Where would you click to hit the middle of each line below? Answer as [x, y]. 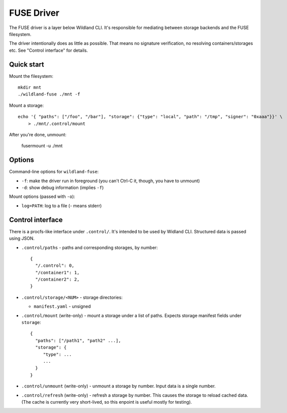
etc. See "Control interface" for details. [48, 50]
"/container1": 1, [57, 272]
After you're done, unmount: [38, 134]
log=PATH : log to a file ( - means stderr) [62, 206]
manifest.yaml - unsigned [62, 306]
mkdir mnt [30, 88]
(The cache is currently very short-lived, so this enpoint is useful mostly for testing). [107, 402]
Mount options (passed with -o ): [42, 196]
